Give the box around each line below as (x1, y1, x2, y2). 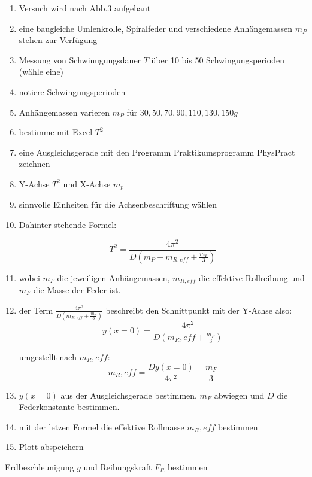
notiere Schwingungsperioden (19, 85, 126, 98)
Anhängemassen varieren (19, 105, 110, 118)
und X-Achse (63, 177, 111, 190)
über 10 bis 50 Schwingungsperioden (151, 53, 284, 66)
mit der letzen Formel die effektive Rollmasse (19, 420, 184, 433)
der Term (19, 303, 53, 316)
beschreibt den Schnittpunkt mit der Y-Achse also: (105, 303, 292, 316)
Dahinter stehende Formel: (19, 218, 117, 230)
